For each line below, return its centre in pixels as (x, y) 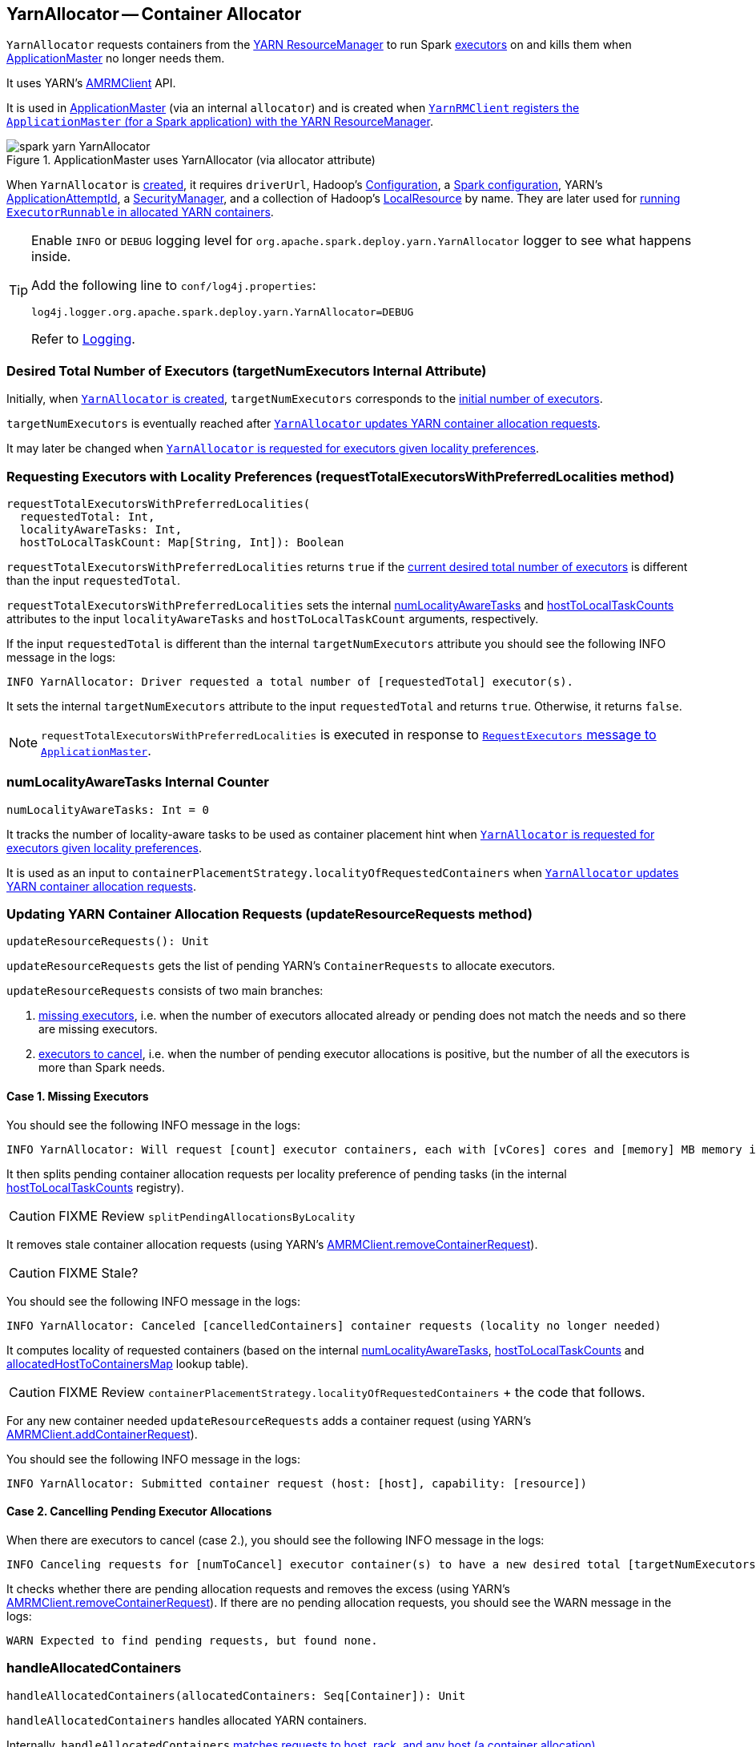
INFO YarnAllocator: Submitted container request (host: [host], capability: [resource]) (297, 1483)
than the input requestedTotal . (93, 580)
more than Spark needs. (102, 1068)
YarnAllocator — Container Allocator (154, 14)
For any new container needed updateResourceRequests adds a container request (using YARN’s (269, 1420)
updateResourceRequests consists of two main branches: (165, 991)
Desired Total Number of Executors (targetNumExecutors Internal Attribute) (247, 370)
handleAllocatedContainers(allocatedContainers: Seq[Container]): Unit (236, 1695)
